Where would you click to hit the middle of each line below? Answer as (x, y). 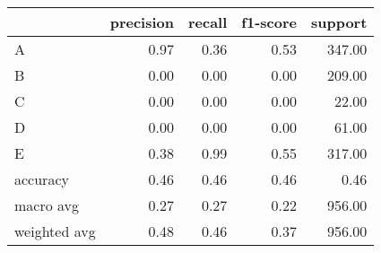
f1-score (269, 22)
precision (142, 22)
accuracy (42, 179)
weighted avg (55, 231)
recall (208, 22)
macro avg (47, 205)
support (339, 22)
